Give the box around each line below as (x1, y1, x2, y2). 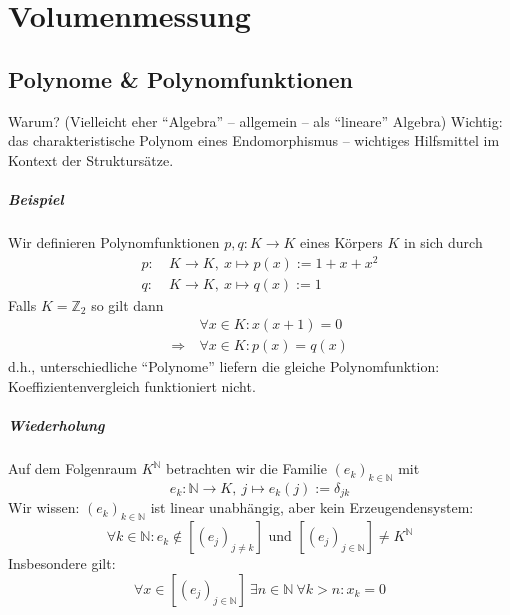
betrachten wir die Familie (166, 458, 327, 479)
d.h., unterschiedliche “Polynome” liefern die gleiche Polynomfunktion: (8, 356, 440, 377)
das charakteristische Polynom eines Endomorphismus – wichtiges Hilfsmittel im (8, 130, 500, 151)
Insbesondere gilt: (8, 553, 116, 574)
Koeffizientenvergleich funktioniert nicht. (8, 375, 256, 396)
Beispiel (8, 188, 64, 209)
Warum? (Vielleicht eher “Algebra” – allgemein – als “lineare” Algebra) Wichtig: (8, 110, 503, 131)
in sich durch (404, 231, 483, 252)
